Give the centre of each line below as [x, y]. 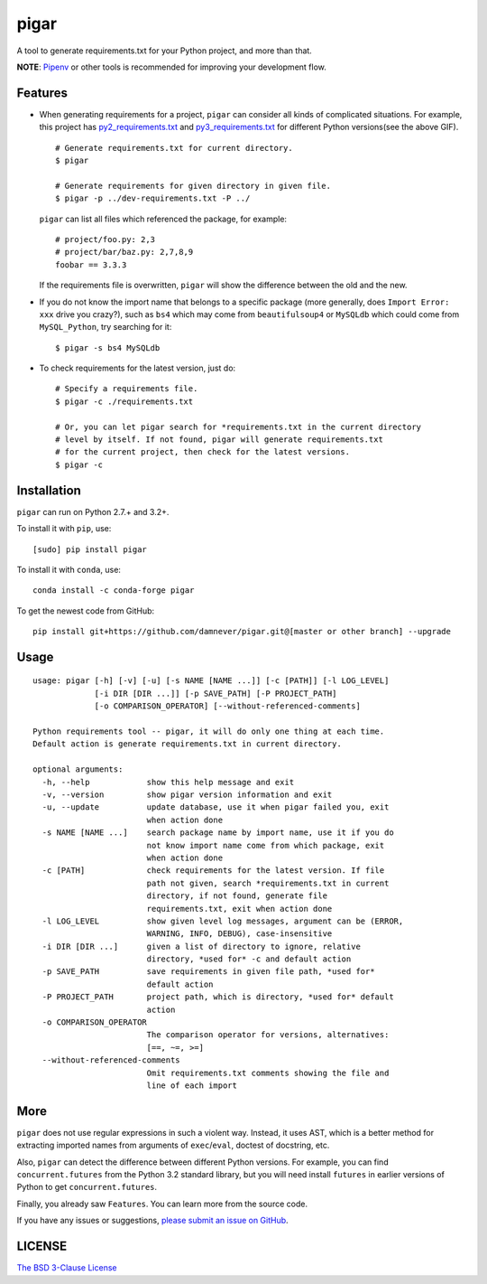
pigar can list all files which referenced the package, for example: [163, 219]
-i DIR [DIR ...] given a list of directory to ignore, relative [201, 946]
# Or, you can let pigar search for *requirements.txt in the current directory [239, 426]
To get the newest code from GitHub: [86, 611]
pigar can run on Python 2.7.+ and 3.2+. [93, 511]
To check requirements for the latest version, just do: [138, 368]
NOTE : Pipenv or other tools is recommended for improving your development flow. [171, 67]
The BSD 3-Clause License [67, 1268]
